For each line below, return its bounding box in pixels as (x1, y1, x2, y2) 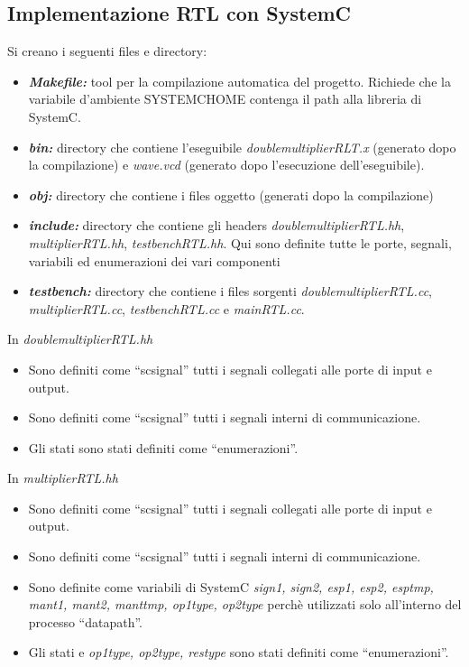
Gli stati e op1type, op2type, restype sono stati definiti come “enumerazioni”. (28, 643, 449, 662)
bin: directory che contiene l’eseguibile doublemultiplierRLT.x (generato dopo (28, 137, 456, 156)
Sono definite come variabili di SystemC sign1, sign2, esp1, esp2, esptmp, (28, 577, 434, 596)
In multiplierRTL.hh (7, 468, 118, 487)
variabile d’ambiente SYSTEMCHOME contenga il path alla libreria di (28, 89, 422, 108)
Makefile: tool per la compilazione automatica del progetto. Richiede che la (28, 71, 451, 90)
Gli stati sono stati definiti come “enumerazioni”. (28, 438, 299, 457)
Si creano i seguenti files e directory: (7, 42, 207, 60)
